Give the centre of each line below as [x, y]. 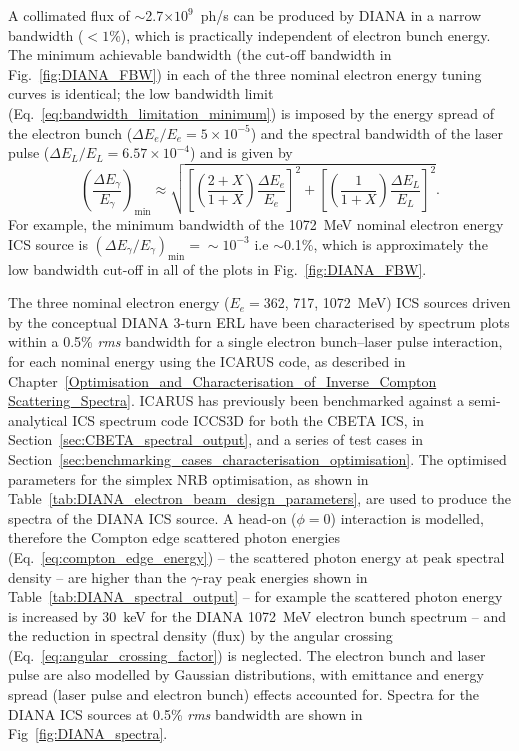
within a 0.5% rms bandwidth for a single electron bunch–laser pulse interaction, [255, 341]
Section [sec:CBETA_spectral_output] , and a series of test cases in [216, 439]
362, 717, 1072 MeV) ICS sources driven [387, 302]
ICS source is [48, 243]
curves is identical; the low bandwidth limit [141, 93]
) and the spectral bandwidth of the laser [376, 132]
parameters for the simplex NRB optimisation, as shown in [188, 478]
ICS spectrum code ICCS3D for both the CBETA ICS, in [248, 419]
